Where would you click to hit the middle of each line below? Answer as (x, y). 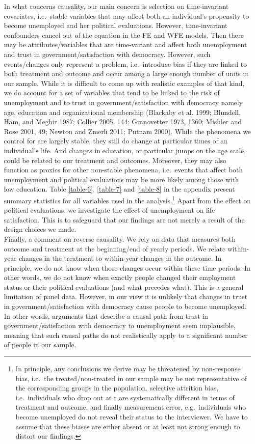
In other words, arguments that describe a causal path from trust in (106, 316)
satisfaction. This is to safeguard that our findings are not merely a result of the (124, 219)
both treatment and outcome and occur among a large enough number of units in (127, 73)
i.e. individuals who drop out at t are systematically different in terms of (125, 397)
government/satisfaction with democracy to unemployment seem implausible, (120, 325)
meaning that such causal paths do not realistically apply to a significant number (126, 335)
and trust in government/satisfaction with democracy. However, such (107, 54)
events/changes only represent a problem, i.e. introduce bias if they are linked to (126, 64)
